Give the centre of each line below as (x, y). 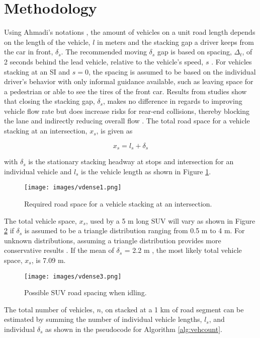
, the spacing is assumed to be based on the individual (172, 71)
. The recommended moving (104, 52)
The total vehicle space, (40, 220)
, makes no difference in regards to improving (172, 101)
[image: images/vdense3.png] (73, 276)
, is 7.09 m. (49, 260)
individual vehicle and (38, 171)
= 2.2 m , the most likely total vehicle (183, 250)
